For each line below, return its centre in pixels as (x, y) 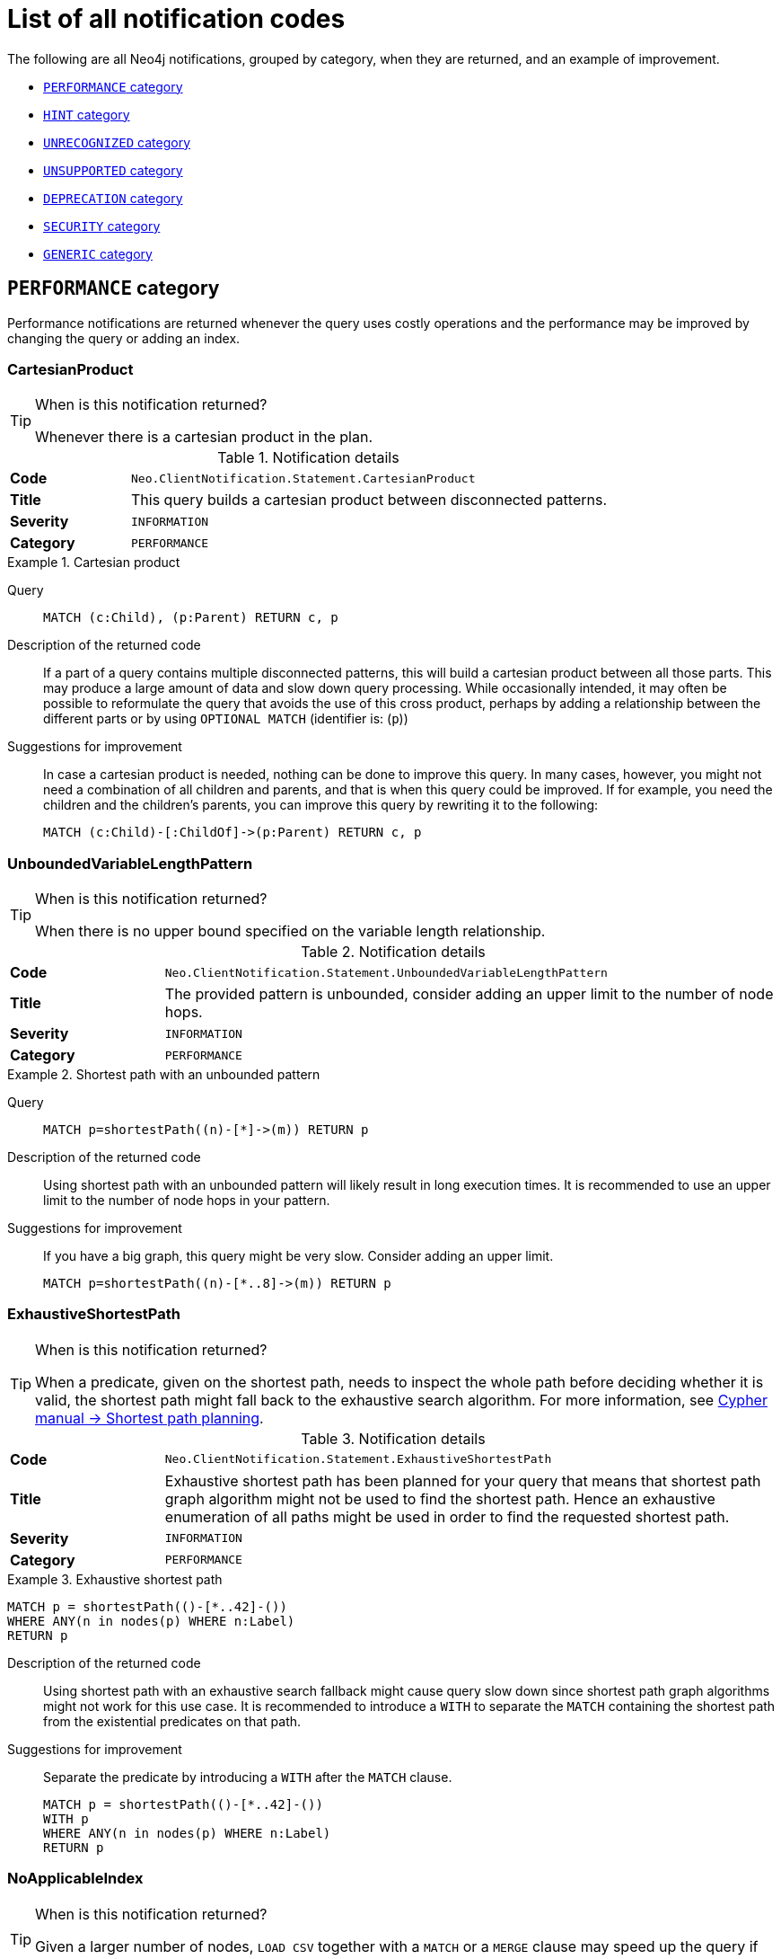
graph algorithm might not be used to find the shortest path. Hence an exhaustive (440, 1498)
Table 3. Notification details (393, 1438)
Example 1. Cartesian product (94, 563)
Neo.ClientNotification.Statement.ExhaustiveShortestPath (358, 1459)
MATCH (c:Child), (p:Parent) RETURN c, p (191, 618)
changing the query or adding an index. (124, 338)
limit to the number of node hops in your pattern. (187, 1201)
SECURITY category (102, 226)
